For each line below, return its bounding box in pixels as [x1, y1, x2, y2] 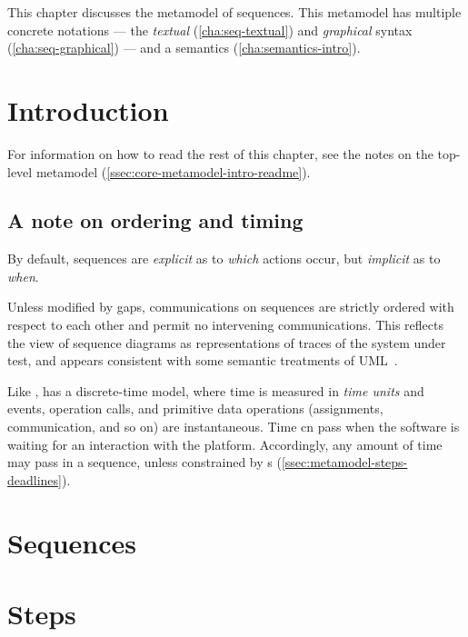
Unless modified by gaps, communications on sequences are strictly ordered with [7, 297, 454, 316]
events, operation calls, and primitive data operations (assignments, [7, 399, 383, 418]
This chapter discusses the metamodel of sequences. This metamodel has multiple [7, 3, 462, 21]
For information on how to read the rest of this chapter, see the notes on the [7, 144, 433, 163]
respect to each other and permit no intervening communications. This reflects [7, 315, 443, 334]
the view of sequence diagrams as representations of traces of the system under [7, 333, 446, 352]
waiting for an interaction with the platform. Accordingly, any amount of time [7, 434, 443, 453]
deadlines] [7, 470, 62, 489]
